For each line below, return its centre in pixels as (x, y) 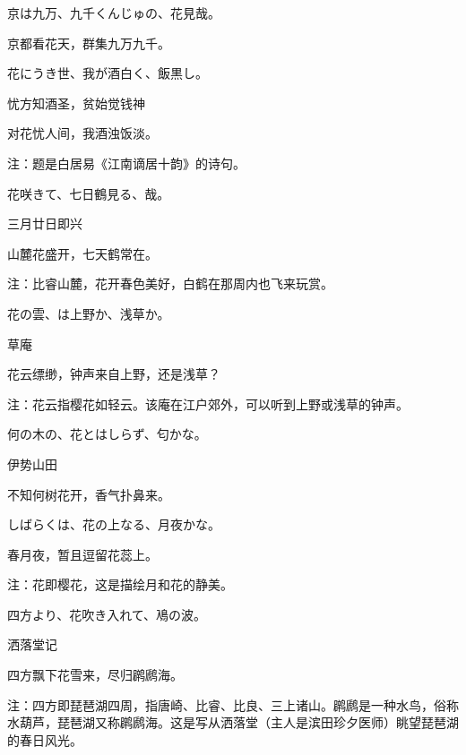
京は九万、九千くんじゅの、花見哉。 (114, 13)
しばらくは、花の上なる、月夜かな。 (114, 524)
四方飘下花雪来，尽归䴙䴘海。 (95, 675)
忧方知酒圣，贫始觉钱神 (76, 103)
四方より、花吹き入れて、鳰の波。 (107, 614)
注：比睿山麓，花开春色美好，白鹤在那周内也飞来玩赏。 (170, 283)
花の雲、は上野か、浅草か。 (89, 313)
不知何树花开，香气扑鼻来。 (89, 494)
